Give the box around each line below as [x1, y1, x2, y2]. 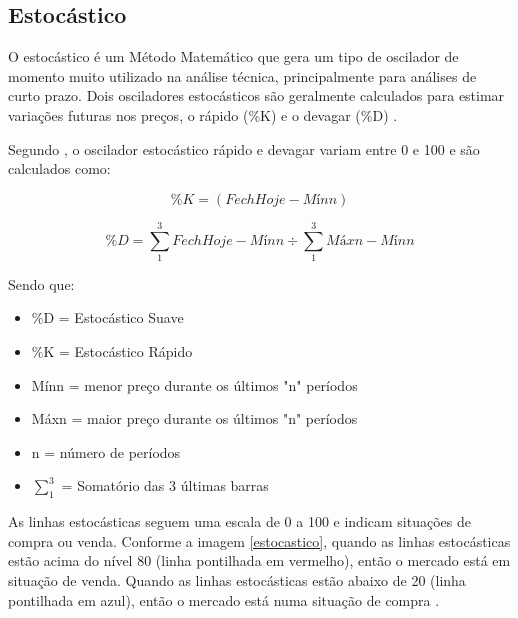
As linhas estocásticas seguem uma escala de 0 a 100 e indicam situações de [8, 511, 471, 532]
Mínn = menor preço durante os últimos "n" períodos [31, 374, 358, 395]
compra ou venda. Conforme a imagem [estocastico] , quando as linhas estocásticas [8, 530, 511, 551]
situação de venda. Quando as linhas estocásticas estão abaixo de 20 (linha [8, 570, 466, 591]
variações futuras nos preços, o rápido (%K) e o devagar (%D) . [8, 104, 398, 125]
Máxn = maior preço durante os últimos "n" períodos [31, 408, 358, 429]
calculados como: [8, 158, 111, 179]
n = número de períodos [31, 441, 181, 462]
